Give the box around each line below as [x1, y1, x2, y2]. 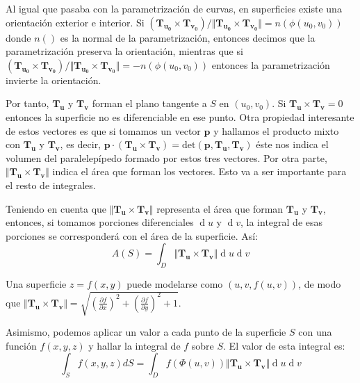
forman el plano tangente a [92, 96, 207, 111]
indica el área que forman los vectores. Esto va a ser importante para [52, 164, 347, 179]
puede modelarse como [126, 277, 223, 291]
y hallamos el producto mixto [213, 123, 339, 138]
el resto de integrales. [6, 177, 96, 192]
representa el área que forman [156, 201, 284, 215]
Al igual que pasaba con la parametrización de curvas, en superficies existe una [6, 1, 342, 15]
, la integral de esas [240, 215, 323, 229]
